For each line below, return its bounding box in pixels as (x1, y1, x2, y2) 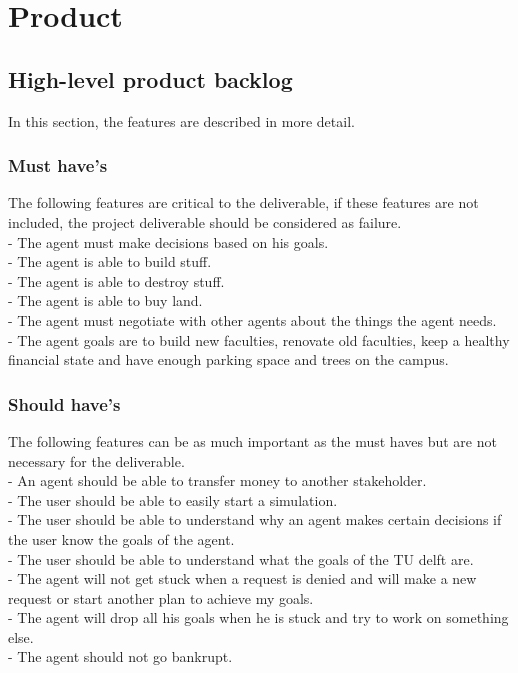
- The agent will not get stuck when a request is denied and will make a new (8, 568, 477, 589)
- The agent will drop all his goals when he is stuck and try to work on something (8, 607, 509, 628)
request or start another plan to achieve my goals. (8, 587, 314, 608)
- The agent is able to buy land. (8, 290, 203, 311)
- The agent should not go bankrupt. (8, 646, 233, 667)
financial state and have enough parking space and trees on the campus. (8, 349, 449, 370)
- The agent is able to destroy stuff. (8, 270, 225, 291)
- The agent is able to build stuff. (8, 251, 212, 272)
